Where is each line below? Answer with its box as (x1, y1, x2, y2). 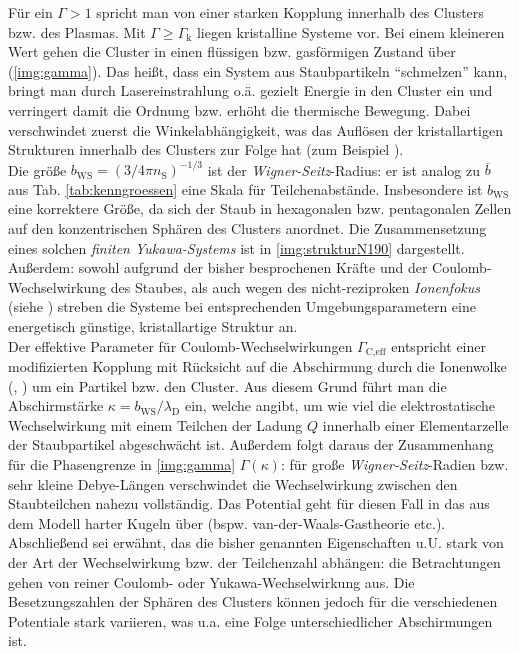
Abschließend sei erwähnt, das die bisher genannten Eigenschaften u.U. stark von (8, 532, 504, 553)
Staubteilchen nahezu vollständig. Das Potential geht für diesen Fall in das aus (8, 493, 490, 514)
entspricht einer (391, 335, 486, 356)
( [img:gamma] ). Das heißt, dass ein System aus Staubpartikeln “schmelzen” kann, (8, 60, 508, 81)
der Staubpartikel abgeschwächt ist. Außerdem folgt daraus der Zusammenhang (8, 434, 494, 455)
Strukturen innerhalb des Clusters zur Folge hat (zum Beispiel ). (8, 139, 404, 160)
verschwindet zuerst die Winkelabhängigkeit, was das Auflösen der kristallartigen (8, 119, 503, 140)
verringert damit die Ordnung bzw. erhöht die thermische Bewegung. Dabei (8, 99, 471, 120)
